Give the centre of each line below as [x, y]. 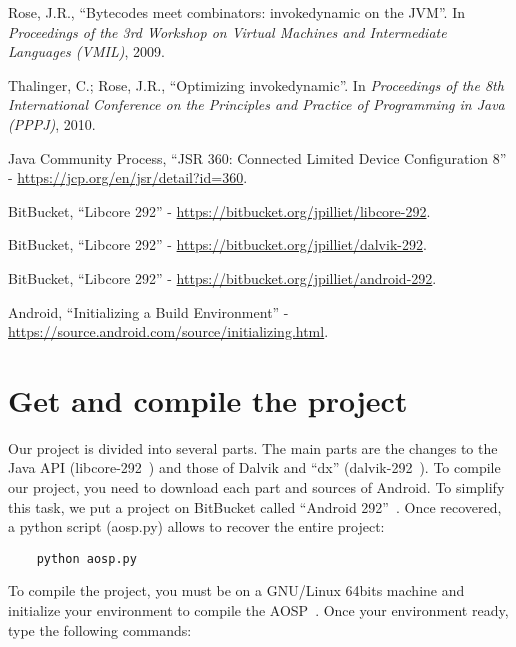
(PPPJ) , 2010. [52, 123]
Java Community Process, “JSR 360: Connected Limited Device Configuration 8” [257, 157]
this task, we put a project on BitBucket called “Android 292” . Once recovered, [255, 506]
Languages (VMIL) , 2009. [86, 51]
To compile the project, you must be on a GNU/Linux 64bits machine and [236, 590]
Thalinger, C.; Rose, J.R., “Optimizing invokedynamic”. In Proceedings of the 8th [256, 84]
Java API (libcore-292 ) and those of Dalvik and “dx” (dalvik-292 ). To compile [254, 467]
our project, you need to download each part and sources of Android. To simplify [256, 487]
